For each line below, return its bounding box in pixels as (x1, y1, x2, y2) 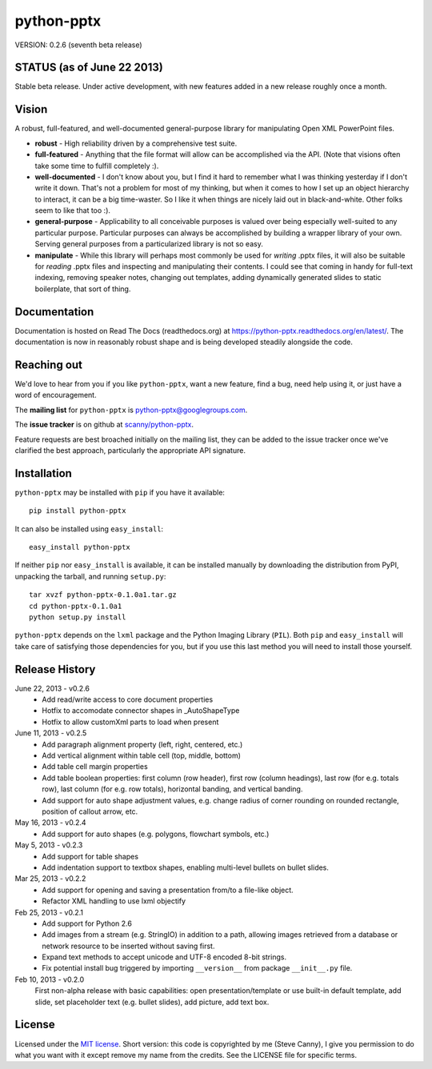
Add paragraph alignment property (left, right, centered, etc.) (42, 739, 243, 749)
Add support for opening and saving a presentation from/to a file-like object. (42, 885, 294, 895)
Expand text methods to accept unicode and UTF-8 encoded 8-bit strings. (42, 952, 287, 962)
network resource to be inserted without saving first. (42, 941, 215, 951)
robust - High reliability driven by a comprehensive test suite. (34, 138, 238, 148)
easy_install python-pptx (29, 543, 131, 552)
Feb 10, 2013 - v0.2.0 (14, 975, 84, 984)
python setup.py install (29, 613, 126, 622)
